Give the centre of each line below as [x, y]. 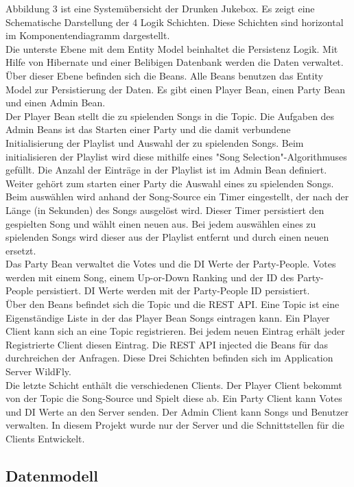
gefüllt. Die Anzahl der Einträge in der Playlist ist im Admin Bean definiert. [166, 170]
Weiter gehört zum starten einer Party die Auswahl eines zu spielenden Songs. [170, 183]
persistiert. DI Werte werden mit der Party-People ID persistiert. [173, 290]
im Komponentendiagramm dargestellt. [88, 35]
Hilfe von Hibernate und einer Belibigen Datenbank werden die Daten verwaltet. [175, 62]
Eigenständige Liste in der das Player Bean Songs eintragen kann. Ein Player [168, 317]
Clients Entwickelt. [45, 438]
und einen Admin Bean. [56, 103]
